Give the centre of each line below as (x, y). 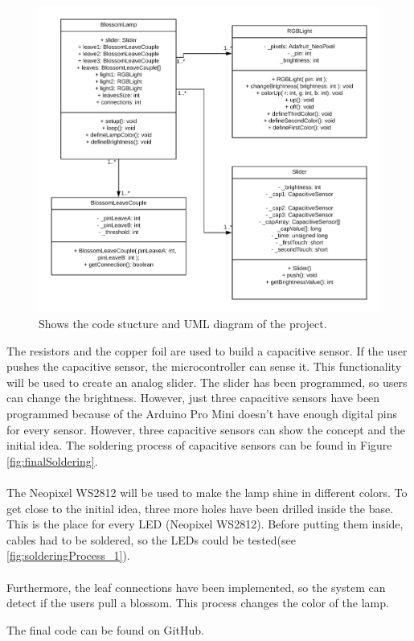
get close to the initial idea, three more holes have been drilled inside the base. (200, 508)
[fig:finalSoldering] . (52, 460)
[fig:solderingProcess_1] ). (68, 555)
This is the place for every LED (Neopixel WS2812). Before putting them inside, (205, 524)
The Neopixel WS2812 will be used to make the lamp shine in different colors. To (207, 492)
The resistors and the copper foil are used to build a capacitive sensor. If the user (207, 350)
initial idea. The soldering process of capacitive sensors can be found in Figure (199, 445)
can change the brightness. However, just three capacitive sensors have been (193, 398)
